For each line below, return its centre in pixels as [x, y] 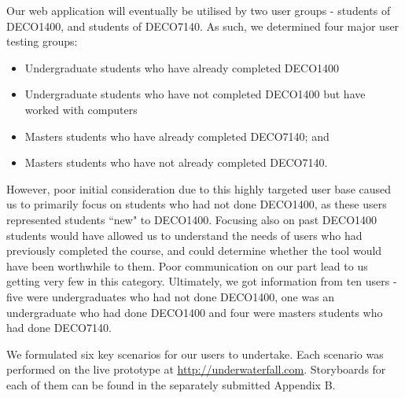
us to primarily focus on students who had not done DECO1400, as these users [197, 204]
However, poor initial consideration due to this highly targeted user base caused [199, 188]
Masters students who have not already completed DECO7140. [176, 162]
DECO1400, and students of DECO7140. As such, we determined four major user [203, 26]
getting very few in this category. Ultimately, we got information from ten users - [202, 281]
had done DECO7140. [59, 328]
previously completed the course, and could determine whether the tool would [194, 251]
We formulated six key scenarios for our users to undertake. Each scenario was [195, 354]
